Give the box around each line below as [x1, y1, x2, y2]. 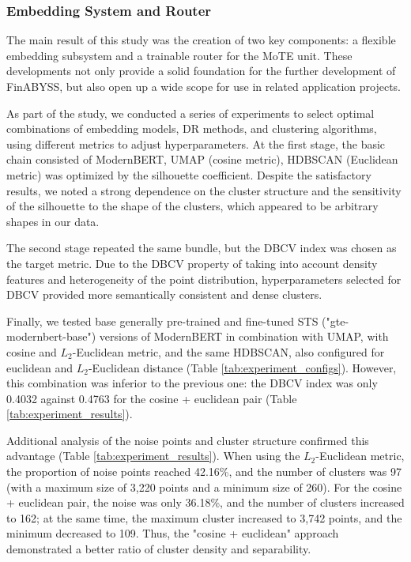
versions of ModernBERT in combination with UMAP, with [99, 328, 389, 345]
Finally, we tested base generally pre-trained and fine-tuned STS [6, 312, 319, 329]
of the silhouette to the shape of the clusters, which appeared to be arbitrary [6, 198, 379, 214]
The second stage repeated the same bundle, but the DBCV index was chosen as [6, 240, 397, 256]
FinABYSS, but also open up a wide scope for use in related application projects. [6, 78, 402, 94]
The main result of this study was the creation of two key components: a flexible [6, 32, 396, 48]
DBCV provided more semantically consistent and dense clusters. [6, 286, 322, 303]
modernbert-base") [6, 328, 96, 345]
